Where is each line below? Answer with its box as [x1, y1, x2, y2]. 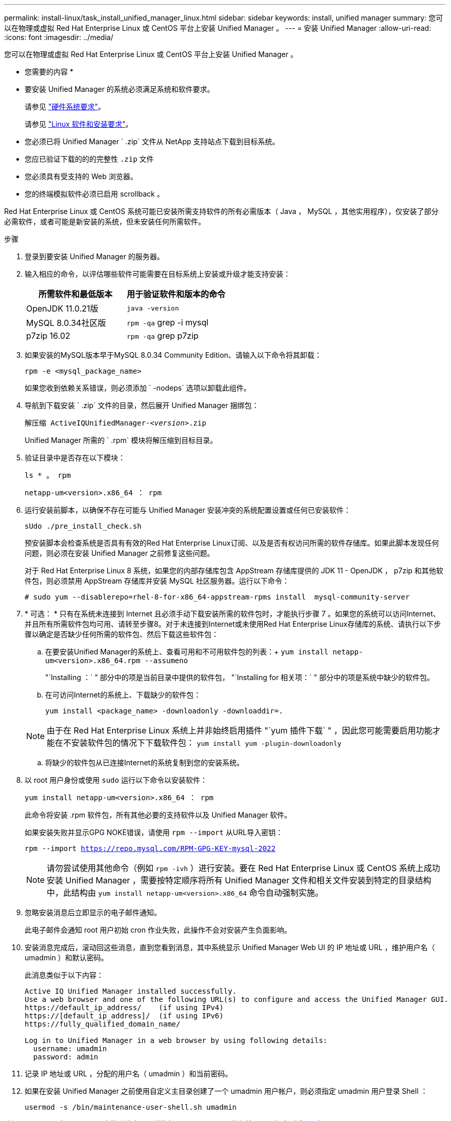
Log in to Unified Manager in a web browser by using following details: [25, 1036, 328, 1045]
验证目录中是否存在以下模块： [25, 453, 125, 462]
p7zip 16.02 [26, 331, 70, 341]
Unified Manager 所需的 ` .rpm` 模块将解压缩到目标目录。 [25, 436, 218, 444]
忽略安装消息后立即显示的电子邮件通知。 [25, 908, 161, 917]
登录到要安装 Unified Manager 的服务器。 [25, 252, 164, 261]
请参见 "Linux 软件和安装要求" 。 [25, 120, 133, 128]
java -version [127, 304, 179, 312]
